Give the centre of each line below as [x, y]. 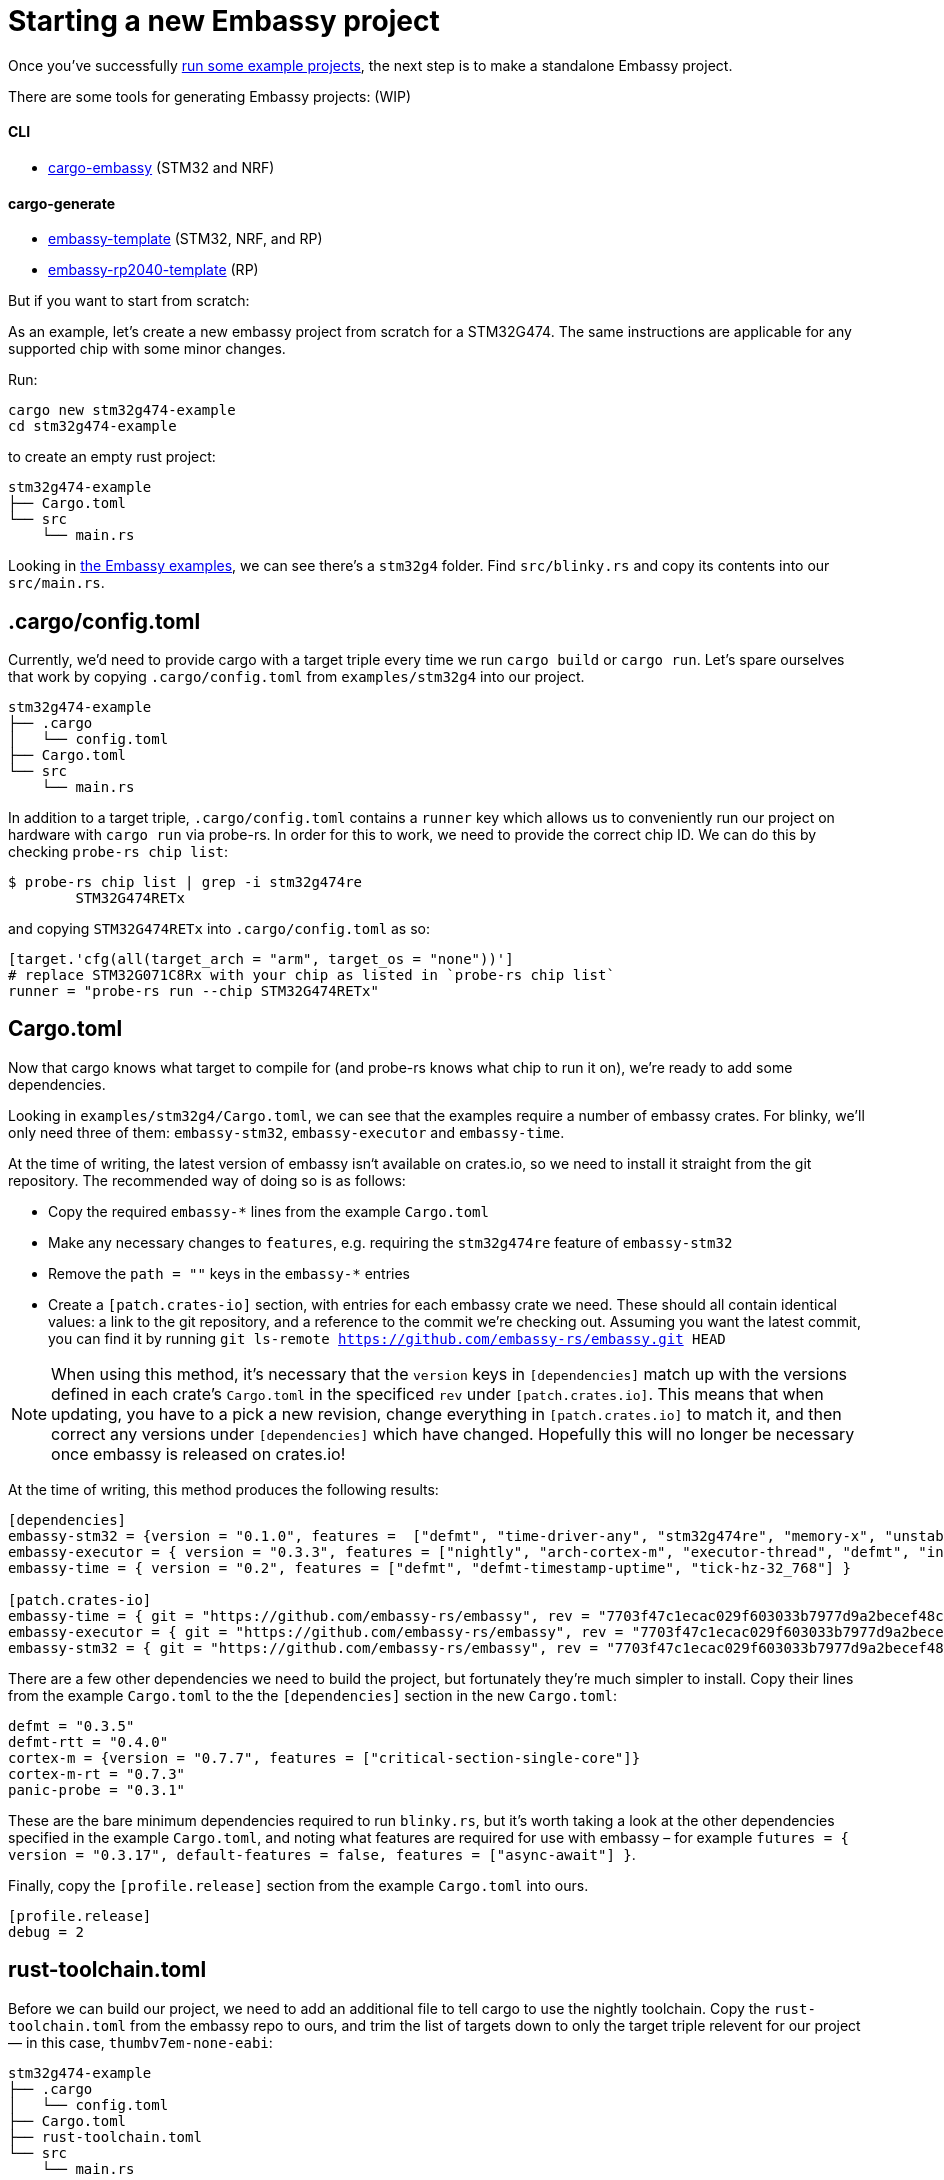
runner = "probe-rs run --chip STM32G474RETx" [193, 991]
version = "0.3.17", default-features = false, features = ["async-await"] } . [322, 1854]
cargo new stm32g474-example [122, 410]
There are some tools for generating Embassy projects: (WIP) [210, 96]
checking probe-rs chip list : [118, 852]
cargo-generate [62, 203]
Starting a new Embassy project [224, 21]
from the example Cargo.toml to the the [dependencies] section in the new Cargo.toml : [312, 1695]
